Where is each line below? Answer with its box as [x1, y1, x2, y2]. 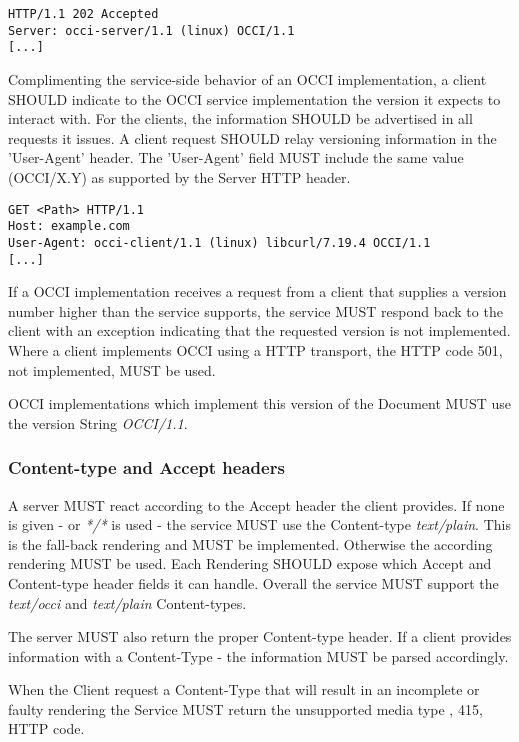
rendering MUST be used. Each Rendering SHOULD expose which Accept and [8, 553, 492, 574]
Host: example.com [8, 219, 130, 234]
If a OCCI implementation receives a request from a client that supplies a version [8, 281, 507, 302]
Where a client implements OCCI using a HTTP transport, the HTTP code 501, [8, 339, 503, 360]
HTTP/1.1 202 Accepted [8, 7, 159, 21]
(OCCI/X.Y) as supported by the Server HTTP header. [8, 166, 351, 187]
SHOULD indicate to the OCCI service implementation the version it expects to [8, 88, 501, 109]
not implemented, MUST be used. [8, 359, 216, 380]
